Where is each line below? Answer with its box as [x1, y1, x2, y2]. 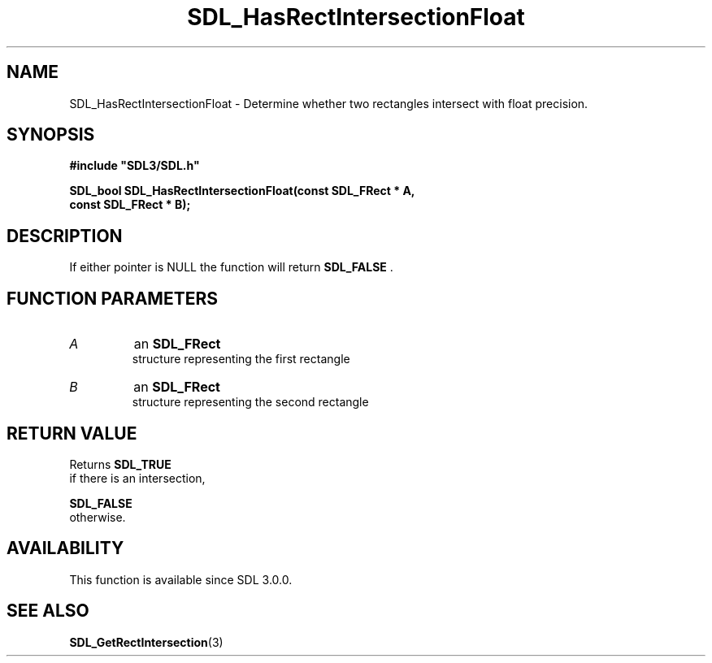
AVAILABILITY [7, 538, 124, 559]
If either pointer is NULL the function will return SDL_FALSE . [69, 260, 393, 275]
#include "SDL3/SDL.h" [69, 158, 200, 173]
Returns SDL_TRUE [69, 457, 171, 471]
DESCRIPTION [7, 225, 123, 246]
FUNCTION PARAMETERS [7, 288, 218, 309]
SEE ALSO [7, 600, 89, 622]
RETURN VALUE [7, 422, 137, 444]
